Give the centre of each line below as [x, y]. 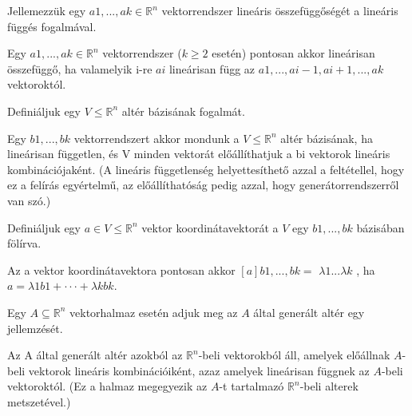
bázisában [380, 227]
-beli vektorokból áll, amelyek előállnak [294, 355]
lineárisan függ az [212, 68]
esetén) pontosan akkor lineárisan [293, 53]
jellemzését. [35, 328]
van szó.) [29, 200]
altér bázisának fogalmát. [183, 111]
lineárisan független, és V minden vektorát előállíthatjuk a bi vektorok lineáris [199, 154]
